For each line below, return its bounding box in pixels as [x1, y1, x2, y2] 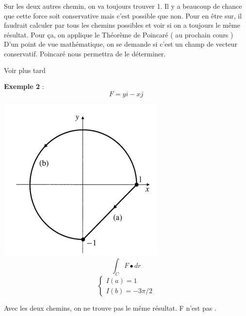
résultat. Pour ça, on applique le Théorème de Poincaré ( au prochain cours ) [4, 29, 233, 39]
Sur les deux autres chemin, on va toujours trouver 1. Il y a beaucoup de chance [4, 1, 242, 11]
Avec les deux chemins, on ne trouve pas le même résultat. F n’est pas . [4, 303, 216, 313]
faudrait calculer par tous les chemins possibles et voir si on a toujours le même [4, 20, 240, 30]
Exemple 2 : [4, 81, 44, 91]
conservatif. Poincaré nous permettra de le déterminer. [4, 48, 166, 58]
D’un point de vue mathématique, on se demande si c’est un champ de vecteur [4, 39, 238, 49]
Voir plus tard [4, 65, 46, 75]
